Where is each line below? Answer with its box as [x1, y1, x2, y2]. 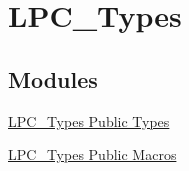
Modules [8, 63, 98, 94]
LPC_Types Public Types [8, 110, 170, 131]
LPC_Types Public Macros [8, 144, 177, 165]
